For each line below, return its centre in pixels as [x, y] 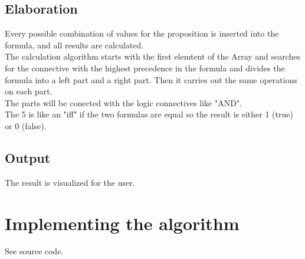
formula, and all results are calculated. [74, 45]
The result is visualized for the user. [70, 182]
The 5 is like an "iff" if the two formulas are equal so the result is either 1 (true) [149, 114]
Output [28, 157]
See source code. [34, 251]
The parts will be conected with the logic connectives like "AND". [124, 102]
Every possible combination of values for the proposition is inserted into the [142, 33]
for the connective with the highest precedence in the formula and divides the [145, 68]
